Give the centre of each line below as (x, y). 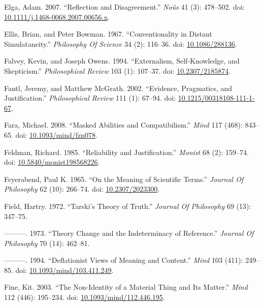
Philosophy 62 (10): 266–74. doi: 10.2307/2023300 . (82, 189)
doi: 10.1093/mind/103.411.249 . (64, 270)
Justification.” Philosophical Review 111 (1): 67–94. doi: (90, 98)
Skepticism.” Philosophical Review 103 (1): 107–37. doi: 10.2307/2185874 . (118, 70)
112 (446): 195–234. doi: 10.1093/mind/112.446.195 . (85, 297)
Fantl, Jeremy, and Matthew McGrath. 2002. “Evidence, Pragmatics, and (118, 88)
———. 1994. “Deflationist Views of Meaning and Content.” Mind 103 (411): (124, 260)
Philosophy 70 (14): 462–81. (47, 243)
